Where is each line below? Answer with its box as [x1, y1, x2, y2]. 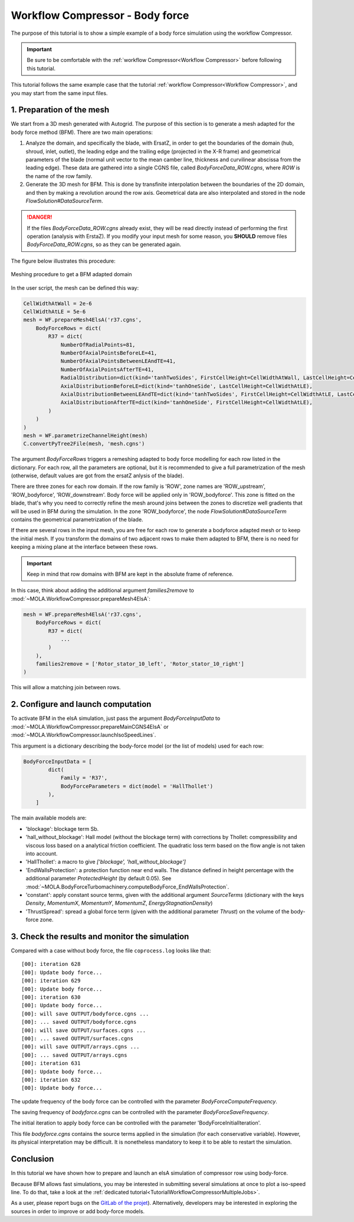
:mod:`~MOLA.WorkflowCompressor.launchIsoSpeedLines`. [11, 732, 156, 739]
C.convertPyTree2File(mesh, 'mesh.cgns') [23, 440, 145, 447]
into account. [25, 850, 58, 857]
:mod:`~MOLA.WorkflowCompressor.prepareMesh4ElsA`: [11, 595, 150, 602]
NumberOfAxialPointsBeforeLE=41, [60, 349, 158, 356]
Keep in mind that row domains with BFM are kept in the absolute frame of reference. [27, 570, 234, 578]
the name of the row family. [25, 172, 93, 179]
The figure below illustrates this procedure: [11, 257, 116, 264]
